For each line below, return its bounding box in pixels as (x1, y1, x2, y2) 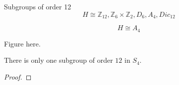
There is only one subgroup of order (4, 55, 113, 65)
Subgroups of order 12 (4, 1, 71, 11)
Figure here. (4, 38, 41, 48)
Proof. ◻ (4, 71, 32, 82)
